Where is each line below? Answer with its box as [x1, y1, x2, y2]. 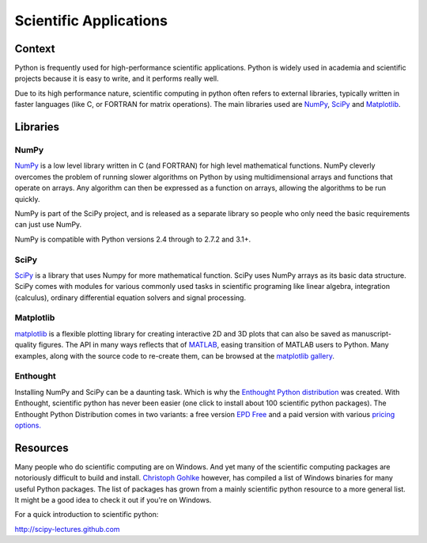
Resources [14, 441, 69, 454]
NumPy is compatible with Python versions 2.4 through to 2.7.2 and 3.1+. [14, 234, 251, 244]
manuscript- [351, 328, 391, 338]
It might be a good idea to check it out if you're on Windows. [14, 495, 212, 504]
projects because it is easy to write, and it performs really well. [14, 74, 219, 83]
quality [14, 340, 37, 350]
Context [14, 42, 55, 55]
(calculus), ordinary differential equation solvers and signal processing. [14, 293, 247, 302]
